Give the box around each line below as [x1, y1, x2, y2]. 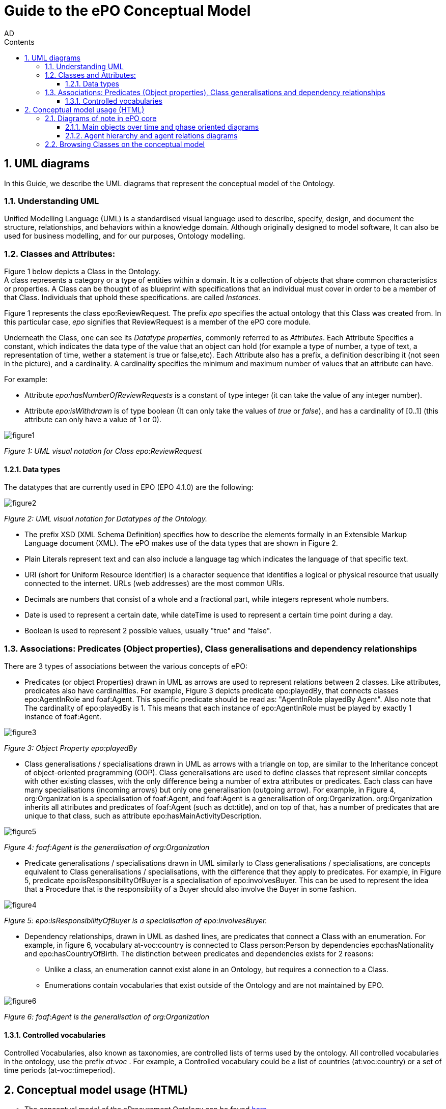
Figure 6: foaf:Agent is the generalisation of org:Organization [4, 1012, 209, 1022]
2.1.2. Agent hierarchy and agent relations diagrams [65, 131, 238, 140]
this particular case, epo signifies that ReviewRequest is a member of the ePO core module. [4, 317, 311, 327]
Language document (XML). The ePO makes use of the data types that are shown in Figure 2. [24, 539, 338, 548]
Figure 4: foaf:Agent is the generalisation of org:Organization [4, 843, 210, 852]
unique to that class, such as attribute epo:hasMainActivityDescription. [24, 811, 262, 821]
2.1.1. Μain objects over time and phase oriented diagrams [65, 122, 259, 131]
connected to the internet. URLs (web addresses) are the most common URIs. [24, 579, 285, 588]
